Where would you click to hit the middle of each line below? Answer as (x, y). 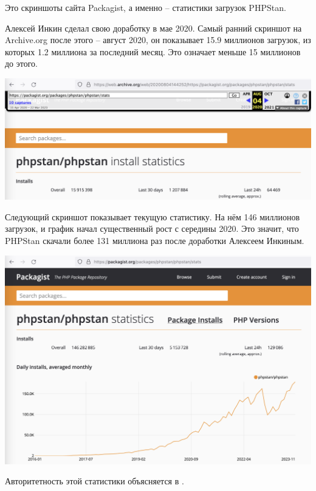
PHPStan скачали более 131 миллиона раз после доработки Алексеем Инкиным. (155, 241)
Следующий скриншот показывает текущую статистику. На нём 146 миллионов (153, 216)
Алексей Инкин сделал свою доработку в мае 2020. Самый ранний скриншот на (153, 28)
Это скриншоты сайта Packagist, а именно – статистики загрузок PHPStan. (146, 7)
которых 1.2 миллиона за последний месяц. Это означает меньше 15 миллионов (153, 51)
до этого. (22, 63)
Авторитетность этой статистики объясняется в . (94, 481)
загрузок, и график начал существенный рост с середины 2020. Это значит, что (152, 229)
